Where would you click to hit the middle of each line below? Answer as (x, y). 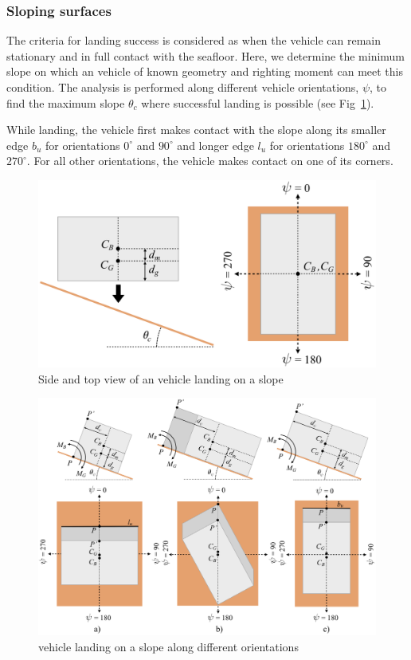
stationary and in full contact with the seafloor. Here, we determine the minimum (206, 55)
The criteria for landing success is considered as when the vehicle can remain (194, 40)
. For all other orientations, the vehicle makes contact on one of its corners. (210, 161)
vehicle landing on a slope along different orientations (168, 646)
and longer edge (215, 145)
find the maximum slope (66, 102)
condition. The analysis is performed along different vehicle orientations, (183, 87)
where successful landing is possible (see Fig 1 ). (258, 102)
